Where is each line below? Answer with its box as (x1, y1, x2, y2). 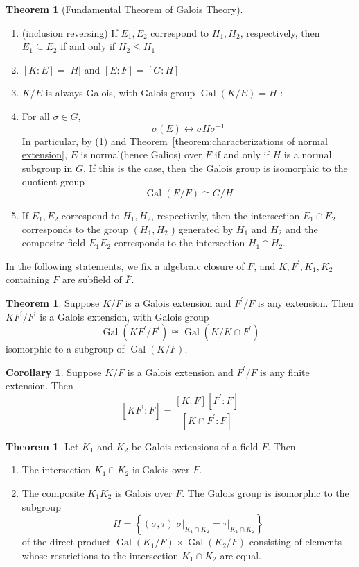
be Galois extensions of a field (131, 439, 259, 453)
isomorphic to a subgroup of (6, 341, 125, 356)
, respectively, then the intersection (151, 208, 300, 223)
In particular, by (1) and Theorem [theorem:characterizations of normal (21, 133, 328, 148)
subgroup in (21, 160, 73, 175)
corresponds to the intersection (114, 235, 245, 250)
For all (21, 108, 50, 123)
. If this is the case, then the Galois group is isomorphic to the (82, 160, 348, 175)
